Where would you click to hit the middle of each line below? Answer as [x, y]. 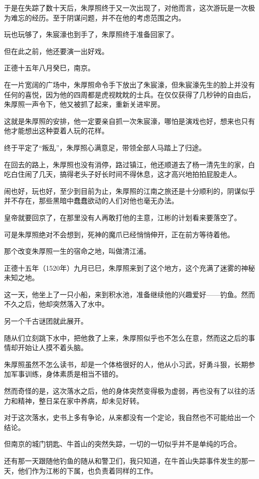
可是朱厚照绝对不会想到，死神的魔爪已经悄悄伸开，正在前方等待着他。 [119, 234]
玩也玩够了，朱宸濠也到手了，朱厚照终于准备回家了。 [91, 34]
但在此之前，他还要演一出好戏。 [56, 51]
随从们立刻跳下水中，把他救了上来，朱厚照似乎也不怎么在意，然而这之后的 [126, 337]
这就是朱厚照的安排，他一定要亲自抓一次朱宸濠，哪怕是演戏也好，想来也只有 [129, 121]
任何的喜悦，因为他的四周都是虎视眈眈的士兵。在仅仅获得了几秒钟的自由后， [129, 94]
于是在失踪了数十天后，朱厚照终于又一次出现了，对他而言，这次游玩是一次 [126, 7]
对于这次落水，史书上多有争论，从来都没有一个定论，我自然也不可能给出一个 [129, 417]
